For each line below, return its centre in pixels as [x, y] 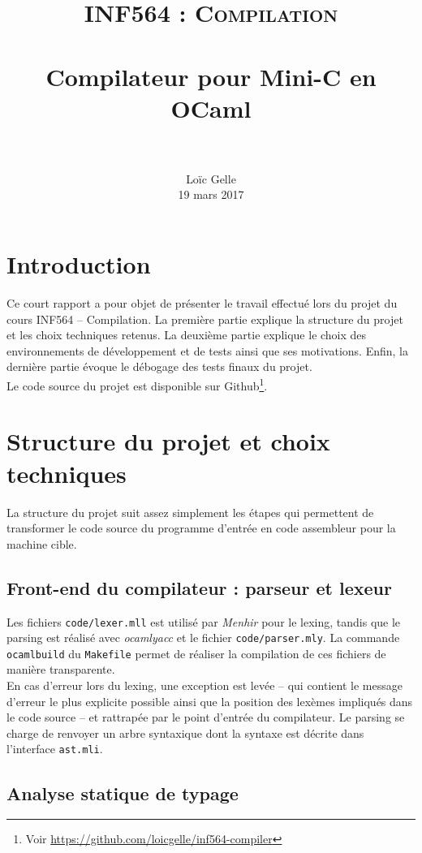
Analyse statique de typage [123, 793]
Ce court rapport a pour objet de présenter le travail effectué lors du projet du [202, 303]
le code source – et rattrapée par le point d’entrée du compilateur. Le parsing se [206, 717]
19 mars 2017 [211, 194]
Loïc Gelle [211, 178]
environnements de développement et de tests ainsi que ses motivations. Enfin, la [208, 350]
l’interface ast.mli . [55, 749]
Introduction [79, 264]
